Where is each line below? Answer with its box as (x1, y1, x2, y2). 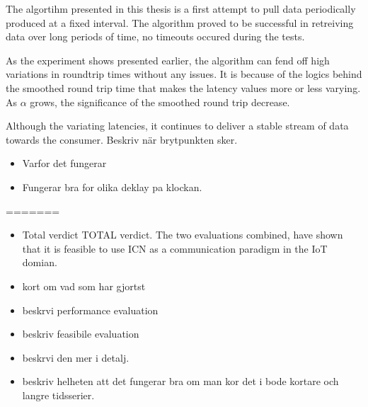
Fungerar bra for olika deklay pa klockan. (22, 179, 202, 194)
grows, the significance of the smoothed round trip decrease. (30, 94, 290, 109)
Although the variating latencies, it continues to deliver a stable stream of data (6, 118, 349, 133)
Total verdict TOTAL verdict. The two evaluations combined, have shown (22, 227, 343, 242)
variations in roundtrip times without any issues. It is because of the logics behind (6, 67, 362, 81)
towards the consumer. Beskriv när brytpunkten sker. (6, 132, 238, 147)
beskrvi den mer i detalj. (22, 350, 130, 365)
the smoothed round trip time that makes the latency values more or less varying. (6, 80, 361, 95)
